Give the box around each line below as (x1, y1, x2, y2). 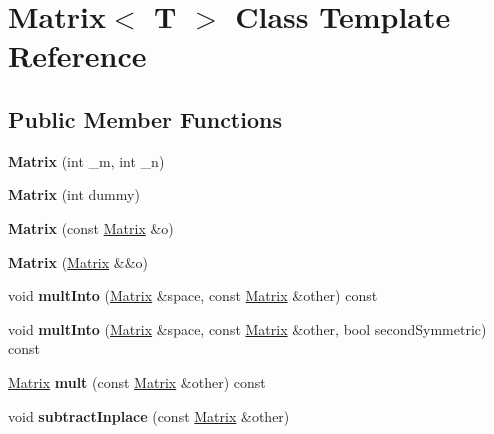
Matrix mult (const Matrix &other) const (8, 371, 266, 392)
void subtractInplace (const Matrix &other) (8, 405, 290, 426)
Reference (8, 35, 147, 76)
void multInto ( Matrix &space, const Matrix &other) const (8, 285, 378, 306)
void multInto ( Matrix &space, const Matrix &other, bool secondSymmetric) (8, 318, 487, 339)
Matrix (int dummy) (8, 184, 140, 205)
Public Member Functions (8, 103, 282, 134)
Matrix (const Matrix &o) (8, 217, 174, 238)
